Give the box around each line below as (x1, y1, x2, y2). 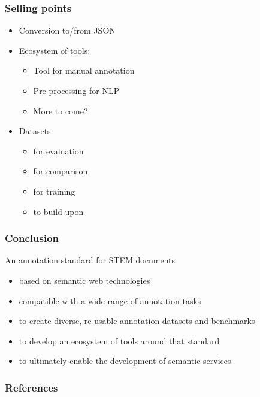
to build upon (33, 205, 84, 217)
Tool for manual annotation (33, 64, 135, 77)
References (5, 380, 58, 395)
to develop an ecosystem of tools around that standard (19, 334, 220, 347)
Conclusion (5, 231, 59, 246)
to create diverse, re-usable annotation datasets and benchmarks (19, 314, 255, 327)
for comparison (33, 165, 88, 177)
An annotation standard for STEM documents (5, 254, 175, 266)
